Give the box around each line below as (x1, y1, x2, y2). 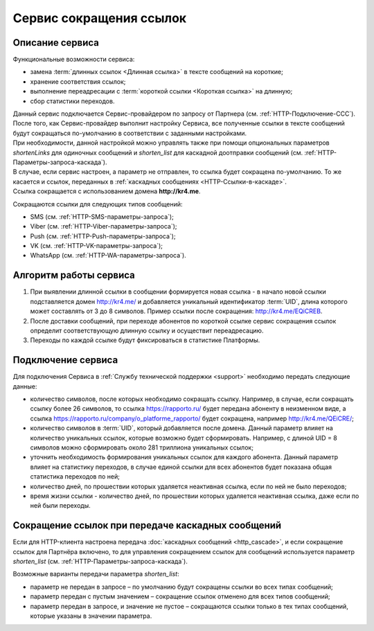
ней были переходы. (30, 501, 91, 510)
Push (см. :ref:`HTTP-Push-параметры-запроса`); (30, 232, 176, 240)
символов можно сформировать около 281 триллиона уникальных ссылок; (30, 443, 254, 452)
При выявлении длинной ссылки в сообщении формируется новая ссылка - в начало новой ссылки (30, 287, 327, 296)
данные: (12, 382, 37, 391)
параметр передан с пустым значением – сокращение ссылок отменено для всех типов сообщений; (30, 592, 330, 601)
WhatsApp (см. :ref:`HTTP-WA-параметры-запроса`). (30, 251, 186, 260)
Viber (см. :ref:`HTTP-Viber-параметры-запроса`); (30, 222, 177, 231)
